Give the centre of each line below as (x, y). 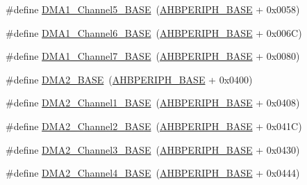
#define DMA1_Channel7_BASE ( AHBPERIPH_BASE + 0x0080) (153, 56)
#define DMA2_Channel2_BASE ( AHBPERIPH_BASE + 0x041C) (154, 126)
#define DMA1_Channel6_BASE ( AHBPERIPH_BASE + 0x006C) (154, 32)
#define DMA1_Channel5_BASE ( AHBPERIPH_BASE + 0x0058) (153, 9)
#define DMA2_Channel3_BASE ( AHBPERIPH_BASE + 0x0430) (153, 149)
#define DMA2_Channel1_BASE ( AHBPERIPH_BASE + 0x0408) (153, 103)
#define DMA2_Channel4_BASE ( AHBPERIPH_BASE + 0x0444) (153, 173)
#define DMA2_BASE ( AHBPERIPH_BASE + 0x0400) (129, 79)
